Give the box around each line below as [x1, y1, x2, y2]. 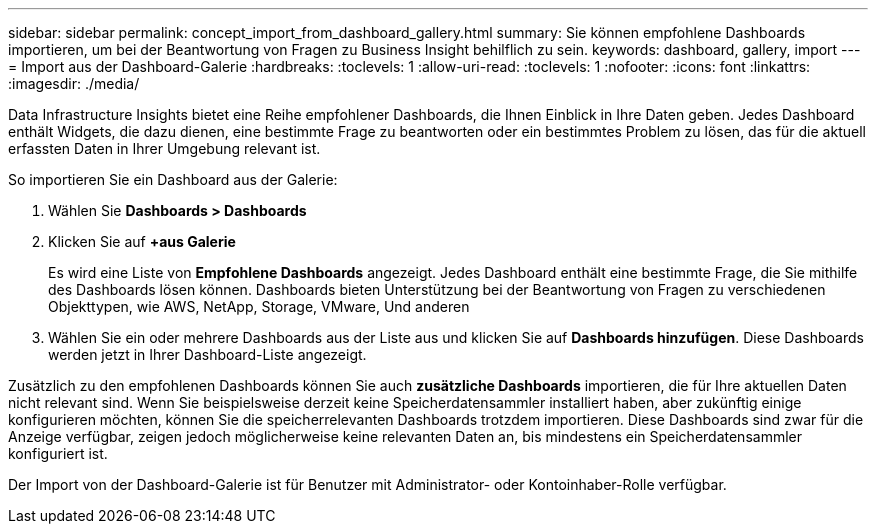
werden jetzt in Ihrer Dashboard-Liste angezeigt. [48, 346, 367, 363]
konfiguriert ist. [8, 445, 108, 462]
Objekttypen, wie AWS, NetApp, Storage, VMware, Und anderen [48, 298, 470, 315]
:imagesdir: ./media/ [8, 75, 140, 92]
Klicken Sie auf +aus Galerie [48, 233, 236, 250]
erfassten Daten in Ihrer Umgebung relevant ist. [8, 140, 321, 157]
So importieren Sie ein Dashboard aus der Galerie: [8, 171, 338, 188]
